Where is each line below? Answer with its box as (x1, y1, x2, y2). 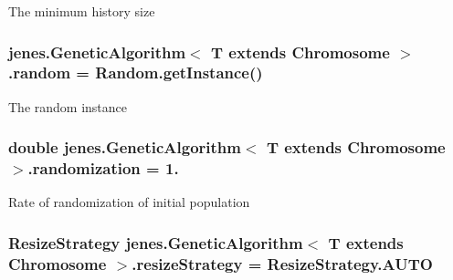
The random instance (8, 97, 128, 116)
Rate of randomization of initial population (8, 192, 250, 212)
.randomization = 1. (27, 157, 179, 180)
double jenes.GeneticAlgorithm (8, 136, 241, 159)
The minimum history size (8, 2, 155, 20)
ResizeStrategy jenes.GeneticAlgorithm (8, 231, 303, 254)
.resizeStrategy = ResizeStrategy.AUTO (132, 252, 433, 275)
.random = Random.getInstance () (8, 61, 263, 84)
